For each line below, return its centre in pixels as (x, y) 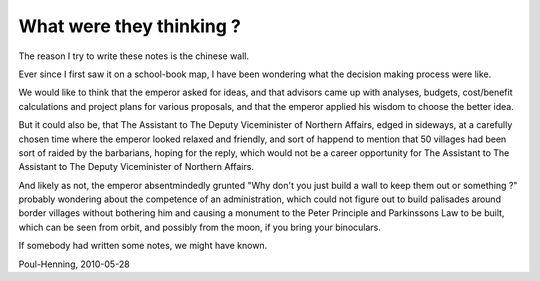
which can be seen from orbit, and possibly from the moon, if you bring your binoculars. (200, 227)
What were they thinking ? (130, 26)
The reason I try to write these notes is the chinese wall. (134, 56)
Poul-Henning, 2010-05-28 (74, 264)
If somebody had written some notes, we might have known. (143, 246)
